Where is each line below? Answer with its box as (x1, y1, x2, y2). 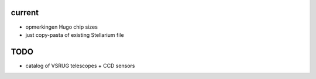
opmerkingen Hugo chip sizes (25, 23, 98, 30)
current (11, 8, 39, 18)
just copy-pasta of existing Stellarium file (25, 31, 124, 38)
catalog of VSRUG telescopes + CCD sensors (25, 62, 135, 69)
